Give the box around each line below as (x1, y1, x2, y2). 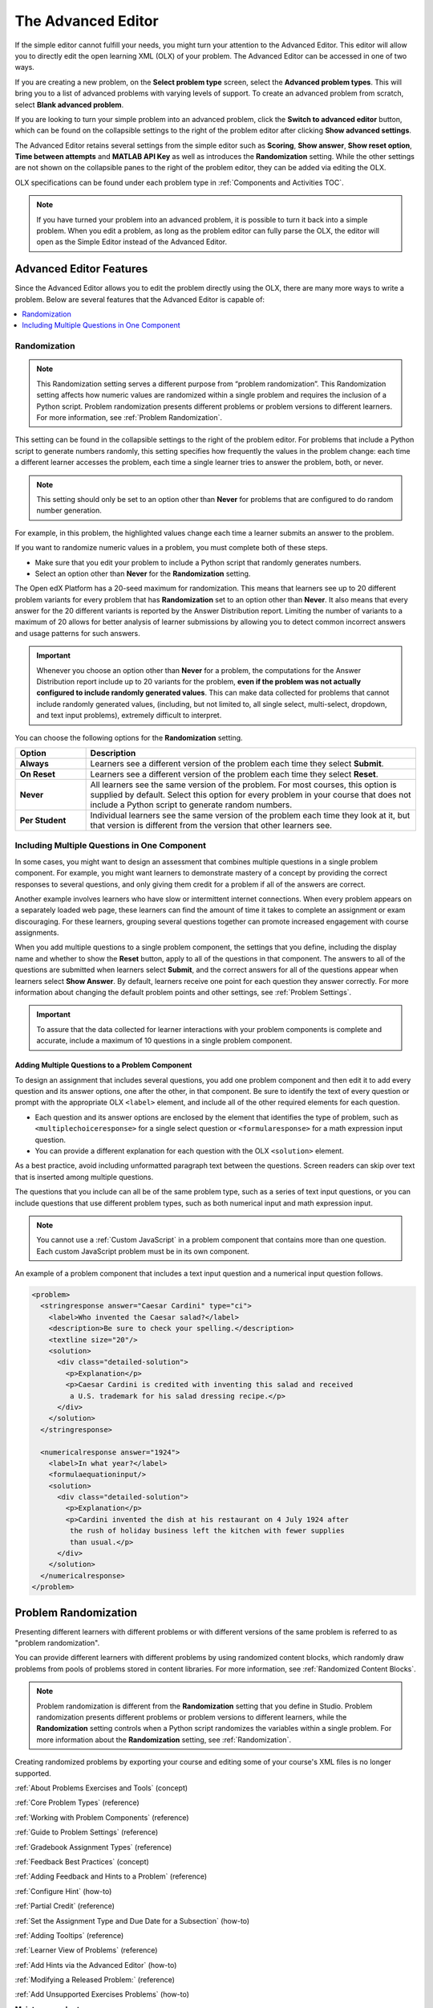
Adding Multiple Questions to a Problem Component (14, 1060, 192, 1070)
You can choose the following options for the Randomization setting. (14, 733, 244, 742)
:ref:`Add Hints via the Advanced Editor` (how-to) (14, 1960, 177, 1969)
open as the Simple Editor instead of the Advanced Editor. (36, 237, 228, 247)
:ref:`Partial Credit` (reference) (14, 1901, 115, 1911)
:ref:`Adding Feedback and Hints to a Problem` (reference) (14, 1871, 208, 1881)
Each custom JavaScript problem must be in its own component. (36, 1246, 250, 1256)
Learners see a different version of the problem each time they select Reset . (90, 768, 378, 779)
